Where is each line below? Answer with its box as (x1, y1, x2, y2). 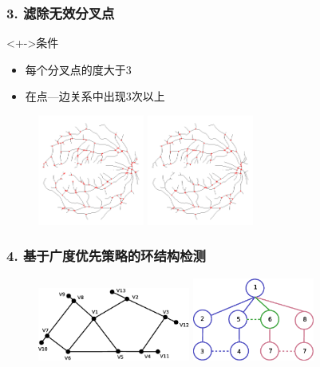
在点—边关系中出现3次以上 (25, 88, 165, 105)
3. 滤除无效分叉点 (6, 2, 115, 22)
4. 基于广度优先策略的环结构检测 (6, 246, 206, 266)
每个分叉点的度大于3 (25, 61, 132, 77)
